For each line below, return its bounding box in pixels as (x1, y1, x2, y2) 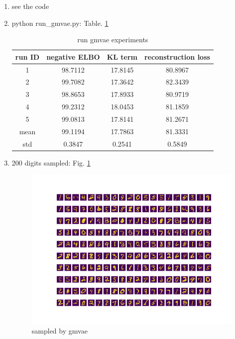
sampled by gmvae (31, 326, 88, 336)
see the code (11, 1, 49, 11)
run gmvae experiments (77, 34, 148, 45)
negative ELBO (46, 51, 100, 62)
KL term (107, 51, 138, 62)
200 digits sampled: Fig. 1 (11, 157, 91, 168)
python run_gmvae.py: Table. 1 (11, 17, 109, 28)
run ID (15, 51, 40, 62)
